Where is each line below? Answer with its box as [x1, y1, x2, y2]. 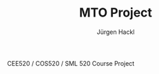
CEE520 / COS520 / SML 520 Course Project [7, 59, 135, 67]
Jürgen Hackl [96, 28, 135, 36]
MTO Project [78, 5, 153, 21]
